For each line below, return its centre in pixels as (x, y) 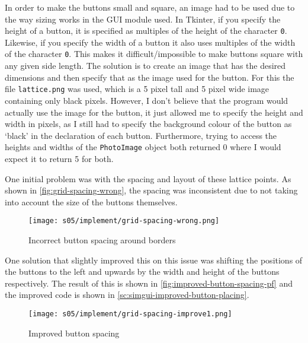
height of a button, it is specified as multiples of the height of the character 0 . (146, 31)
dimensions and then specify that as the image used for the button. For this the (150, 77)
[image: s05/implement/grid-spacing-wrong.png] (124, 221)
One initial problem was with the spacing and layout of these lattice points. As (148, 178)
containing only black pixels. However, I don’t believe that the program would (147, 100)
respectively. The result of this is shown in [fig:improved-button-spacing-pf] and (149, 283)
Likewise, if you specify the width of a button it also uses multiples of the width (150, 42)
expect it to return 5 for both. (59, 158)
